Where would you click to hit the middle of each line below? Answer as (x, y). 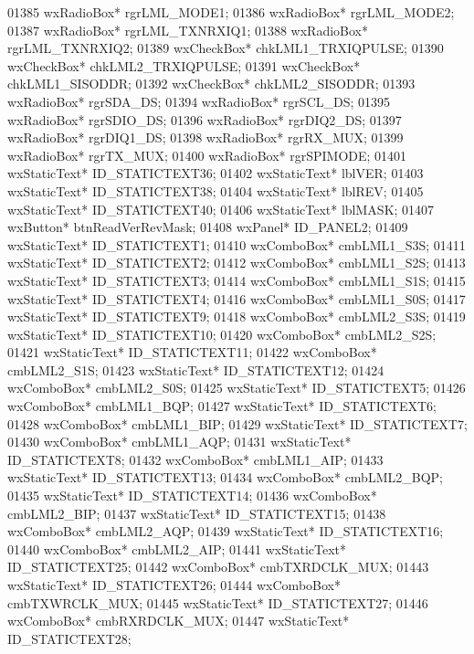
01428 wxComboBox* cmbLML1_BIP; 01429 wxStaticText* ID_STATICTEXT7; (237, 423)
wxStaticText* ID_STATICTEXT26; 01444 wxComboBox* (174, 585)
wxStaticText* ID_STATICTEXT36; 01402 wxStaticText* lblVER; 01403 (216, 173)
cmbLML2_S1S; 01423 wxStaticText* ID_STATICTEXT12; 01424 (196, 369)
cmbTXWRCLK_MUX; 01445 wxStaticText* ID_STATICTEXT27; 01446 (218, 602)
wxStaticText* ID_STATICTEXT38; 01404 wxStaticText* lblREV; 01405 (216, 190)
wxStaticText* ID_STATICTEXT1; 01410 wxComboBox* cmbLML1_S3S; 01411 (237, 244)
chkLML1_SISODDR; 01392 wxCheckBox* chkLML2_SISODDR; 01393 (211, 84)
